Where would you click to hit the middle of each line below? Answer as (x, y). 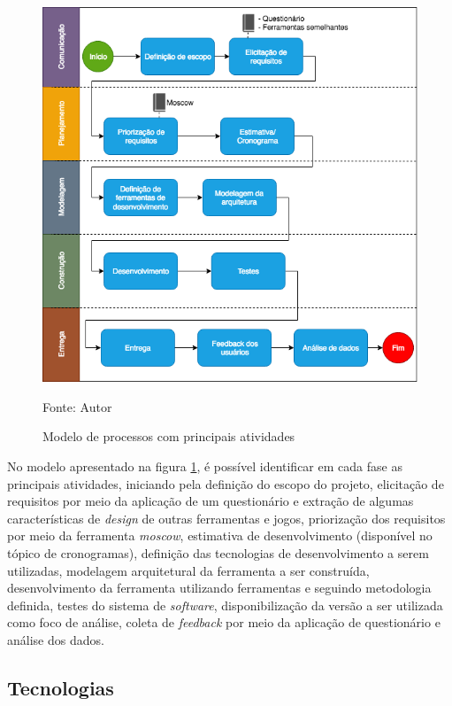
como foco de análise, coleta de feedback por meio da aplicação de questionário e (224, 622)
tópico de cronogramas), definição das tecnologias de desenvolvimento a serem (218, 553)
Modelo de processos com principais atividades (169, 436)
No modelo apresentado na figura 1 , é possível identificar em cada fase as (205, 466)
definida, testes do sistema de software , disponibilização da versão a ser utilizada (225, 605)
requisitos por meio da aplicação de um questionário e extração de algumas (211, 501)
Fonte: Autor (77, 406)
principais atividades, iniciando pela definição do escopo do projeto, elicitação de (226, 483)
